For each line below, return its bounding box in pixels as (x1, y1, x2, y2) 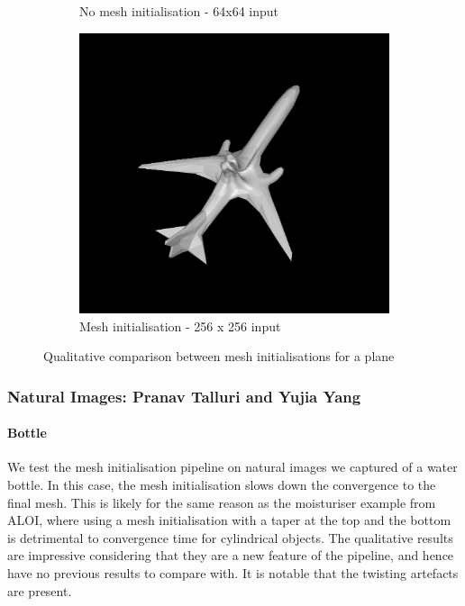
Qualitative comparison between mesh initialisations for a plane (43, 347, 395, 366)
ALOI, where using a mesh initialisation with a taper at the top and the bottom (7, 511, 451, 529)
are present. (7, 581, 72, 600)
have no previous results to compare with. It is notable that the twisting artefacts (7, 563, 459, 582)
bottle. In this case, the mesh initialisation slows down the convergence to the (7, 475, 436, 494)
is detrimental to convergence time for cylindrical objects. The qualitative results (7, 528, 453, 547)
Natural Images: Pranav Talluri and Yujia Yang (7, 384, 361, 407)
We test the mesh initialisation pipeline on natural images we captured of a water (7, 457, 458, 476)
